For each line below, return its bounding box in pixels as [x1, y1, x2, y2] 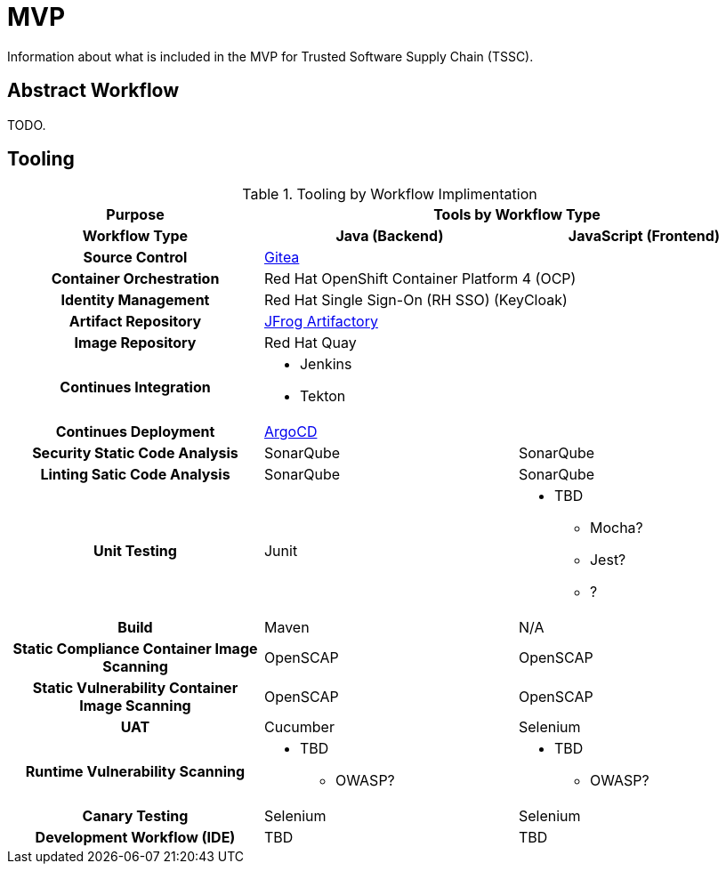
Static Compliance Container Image [12, 640, 258, 658]
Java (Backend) [335, 227, 444, 246]
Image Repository [74, 334, 197, 352]
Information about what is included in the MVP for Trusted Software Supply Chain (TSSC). [7, 48, 534, 64]
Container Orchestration [51, 270, 220, 288]
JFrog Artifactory [263, 312, 378, 331]
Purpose [106, 206, 165, 224]
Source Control [83, 248, 188, 267]
